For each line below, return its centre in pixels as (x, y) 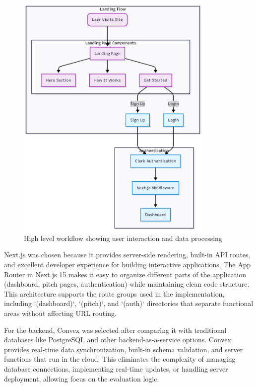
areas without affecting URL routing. (60, 313)
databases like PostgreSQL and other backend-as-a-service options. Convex (118, 340)
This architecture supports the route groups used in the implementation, (114, 293)
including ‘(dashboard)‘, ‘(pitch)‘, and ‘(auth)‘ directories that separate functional (129, 303)
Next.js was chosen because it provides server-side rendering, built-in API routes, (127, 255)
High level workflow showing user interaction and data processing (123, 238)
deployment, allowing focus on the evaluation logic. (82, 378)
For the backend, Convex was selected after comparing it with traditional (115, 330)
